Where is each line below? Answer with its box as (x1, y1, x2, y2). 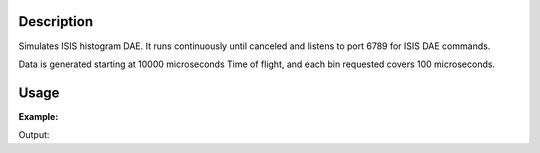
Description (18, 13, 94, 30)
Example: (18, 110, 59, 122)
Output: (18, 129, 50, 141)
